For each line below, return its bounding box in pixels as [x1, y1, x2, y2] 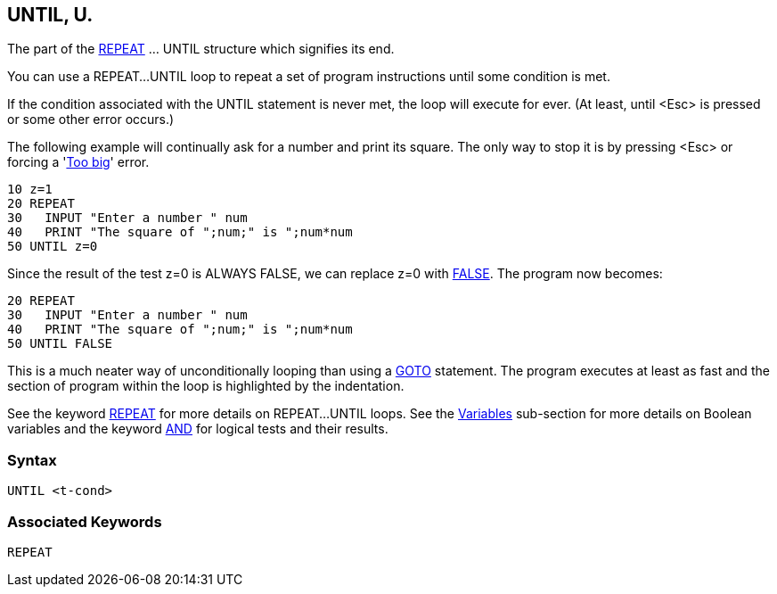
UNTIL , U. [7, 4, 94, 26]
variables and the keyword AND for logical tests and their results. [7, 421, 388, 437]
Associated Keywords [7, 512, 162, 531]
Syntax [7, 450, 57, 469]
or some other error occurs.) [7, 111, 175, 128]
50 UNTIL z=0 [7, 239, 98, 254]
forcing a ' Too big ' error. [7, 154, 150, 170]
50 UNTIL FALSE [7, 336, 113, 351]
